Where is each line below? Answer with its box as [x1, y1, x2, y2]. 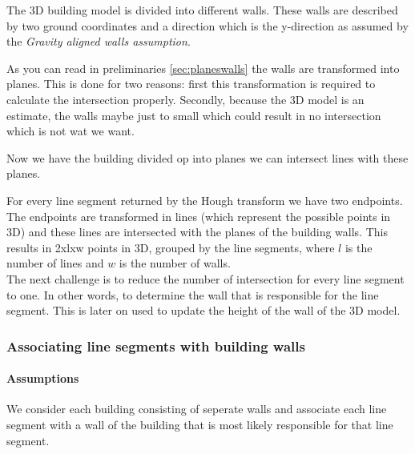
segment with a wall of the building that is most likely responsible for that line [6, 416, 393, 432]
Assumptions [6, 370, 79, 387]
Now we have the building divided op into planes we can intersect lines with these [6, 149, 409, 166]
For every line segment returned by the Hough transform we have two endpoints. [6, 191, 403, 208]
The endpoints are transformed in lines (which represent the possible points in [6, 207, 391, 224]
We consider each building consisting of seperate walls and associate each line [6, 400, 387, 417]
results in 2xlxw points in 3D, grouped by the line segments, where [6, 239, 335, 255]
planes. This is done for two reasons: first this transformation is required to [6, 75, 376, 92]
